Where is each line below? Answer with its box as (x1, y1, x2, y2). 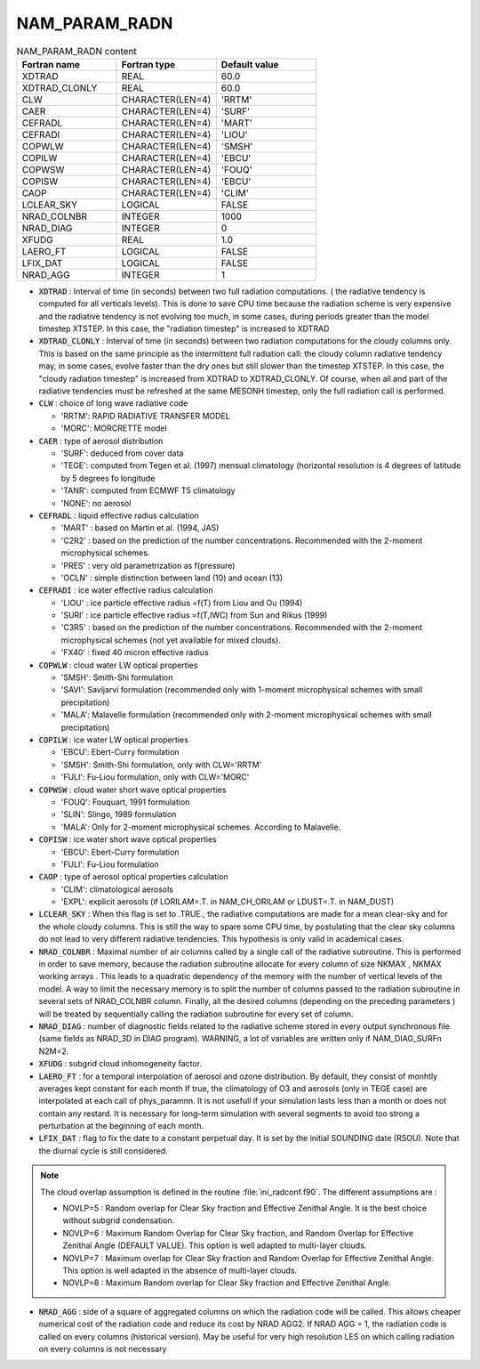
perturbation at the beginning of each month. (38, 1121, 204, 1131)
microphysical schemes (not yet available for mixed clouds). (60, 635, 282, 645)
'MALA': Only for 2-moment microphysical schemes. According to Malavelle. (60, 822, 341, 832)
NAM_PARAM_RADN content (16, 45, 137, 57)
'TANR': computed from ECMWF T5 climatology (60, 485, 236, 496)
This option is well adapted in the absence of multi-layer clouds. (62, 1265, 298, 1276)
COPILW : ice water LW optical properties (38, 734, 188, 745)
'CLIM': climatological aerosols (60, 884, 173, 895)
